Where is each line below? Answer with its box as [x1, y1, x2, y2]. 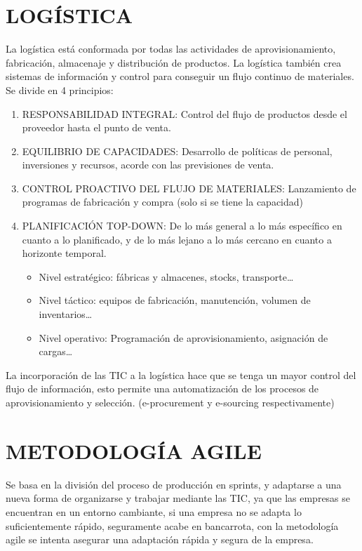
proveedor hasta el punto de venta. [22, 120, 171, 135]
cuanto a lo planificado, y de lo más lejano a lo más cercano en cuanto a [22, 232, 332, 246]
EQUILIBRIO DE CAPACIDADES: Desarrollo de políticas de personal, [22, 143, 333, 158]
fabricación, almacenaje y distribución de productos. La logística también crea [6, 55, 342, 69]
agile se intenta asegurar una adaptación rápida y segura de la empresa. [6, 532, 314, 547]
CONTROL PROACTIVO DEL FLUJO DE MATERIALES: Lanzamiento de [22, 180, 356, 195]
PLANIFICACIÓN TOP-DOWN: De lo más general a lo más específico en [22, 218, 342, 233]
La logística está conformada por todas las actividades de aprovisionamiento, [6, 41, 336, 56]
